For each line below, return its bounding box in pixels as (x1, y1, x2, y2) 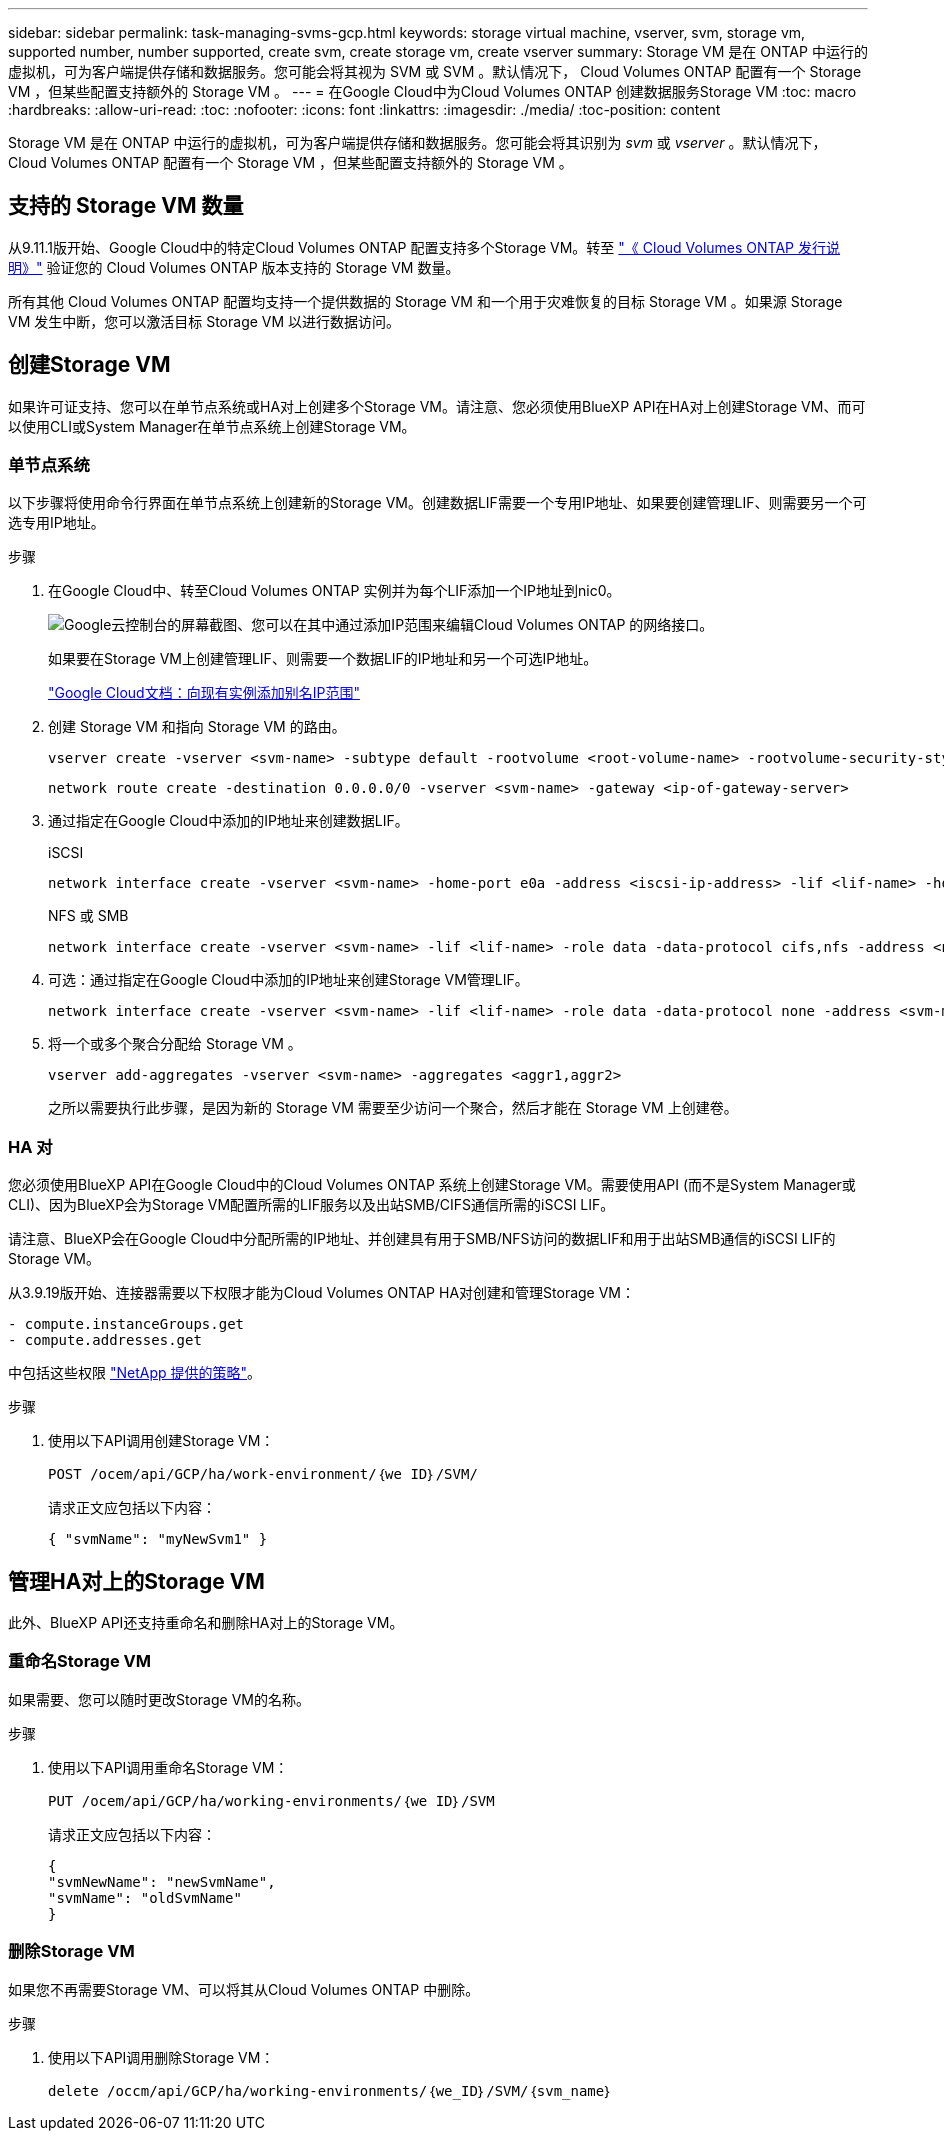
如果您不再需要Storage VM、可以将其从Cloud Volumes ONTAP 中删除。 (8, 1980, 480, 1998)
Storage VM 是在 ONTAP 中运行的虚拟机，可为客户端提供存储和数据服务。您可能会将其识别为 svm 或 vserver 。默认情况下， (8, 134, 827, 151)
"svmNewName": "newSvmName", (48, 1873, 276, 1890)
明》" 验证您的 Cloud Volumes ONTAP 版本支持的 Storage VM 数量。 (8, 258, 460, 276)
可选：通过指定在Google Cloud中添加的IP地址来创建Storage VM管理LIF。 (48, 971, 529, 989)
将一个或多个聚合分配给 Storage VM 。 (48, 1035, 302, 1053)
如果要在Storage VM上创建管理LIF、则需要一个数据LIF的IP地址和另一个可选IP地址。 (48, 650, 598, 668)
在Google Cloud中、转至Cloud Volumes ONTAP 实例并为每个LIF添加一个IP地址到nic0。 (48, 582, 621, 600)
